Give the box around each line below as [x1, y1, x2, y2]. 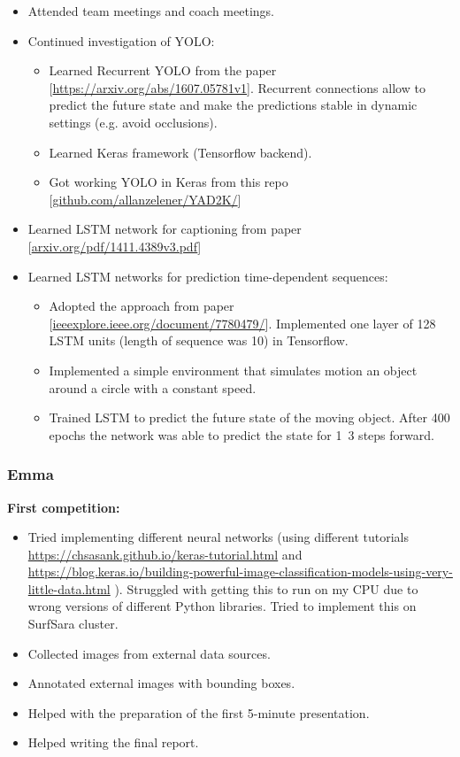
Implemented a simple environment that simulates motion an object [49, 360, 418, 379]
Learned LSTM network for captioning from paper [27, 220, 302, 238]
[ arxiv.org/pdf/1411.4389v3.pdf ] [27, 236, 202, 255]
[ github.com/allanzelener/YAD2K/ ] [49, 189, 241, 208]
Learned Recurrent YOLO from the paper [49, 61, 277, 80]
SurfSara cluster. [27, 614, 119, 633]
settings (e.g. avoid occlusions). [49, 112, 218, 131]
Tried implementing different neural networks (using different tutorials [27, 528, 410, 546]
